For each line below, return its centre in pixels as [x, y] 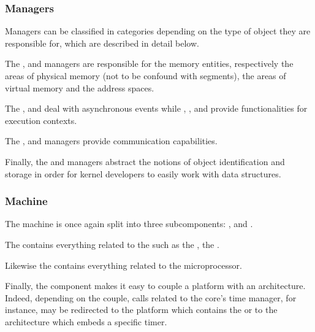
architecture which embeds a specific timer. [86, 321]
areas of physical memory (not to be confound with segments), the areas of [146, 75]
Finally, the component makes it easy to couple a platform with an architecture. [155, 286]
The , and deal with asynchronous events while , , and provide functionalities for [156, 108]
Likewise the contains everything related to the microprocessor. [123, 265]
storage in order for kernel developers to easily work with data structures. [143, 173]
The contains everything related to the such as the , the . [112, 244]
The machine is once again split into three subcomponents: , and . [129, 224]
